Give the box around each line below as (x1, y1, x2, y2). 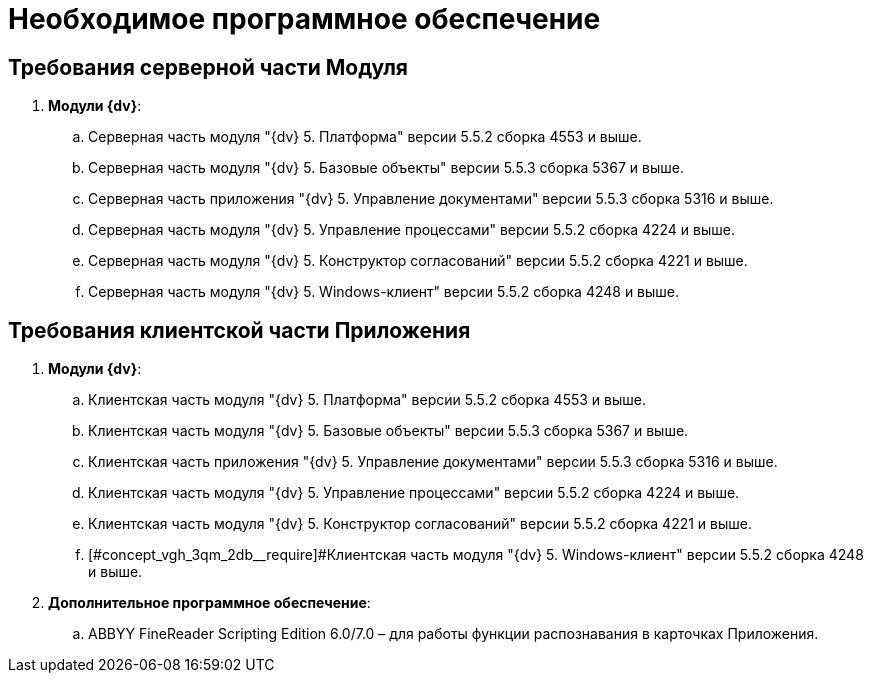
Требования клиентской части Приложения (8, 317, 471, 343)
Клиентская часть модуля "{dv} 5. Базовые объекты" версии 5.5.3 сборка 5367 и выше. (88, 422, 689, 440)
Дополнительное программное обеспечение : (48, 594, 371, 612)
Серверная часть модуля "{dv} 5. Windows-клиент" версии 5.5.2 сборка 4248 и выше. (88, 283, 680, 301)
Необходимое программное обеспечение (8, 2, 601, 36)
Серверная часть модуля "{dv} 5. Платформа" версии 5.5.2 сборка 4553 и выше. (88, 128, 642, 146)
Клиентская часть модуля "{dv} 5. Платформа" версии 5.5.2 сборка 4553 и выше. (88, 391, 646, 409)
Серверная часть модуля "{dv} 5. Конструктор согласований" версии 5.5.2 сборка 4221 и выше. (88, 252, 748, 270)
